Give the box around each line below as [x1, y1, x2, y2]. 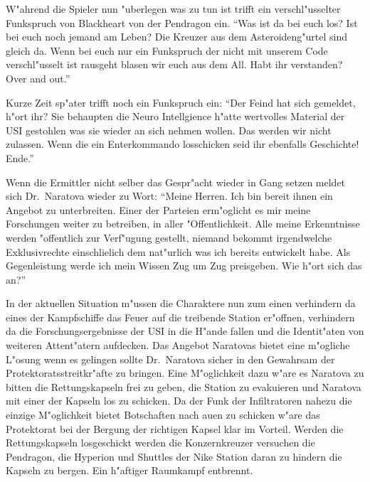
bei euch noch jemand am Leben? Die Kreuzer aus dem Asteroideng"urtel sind [6, 29, 348, 44]
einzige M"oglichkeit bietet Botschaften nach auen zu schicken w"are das [6, 407, 320, 422]
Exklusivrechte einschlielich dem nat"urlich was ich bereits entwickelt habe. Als [6, 244, 351, 259]
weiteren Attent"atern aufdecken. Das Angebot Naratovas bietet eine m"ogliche [6, 338, 350, 353]
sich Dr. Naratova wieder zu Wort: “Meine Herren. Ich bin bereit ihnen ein [6, 188, 333, 203]
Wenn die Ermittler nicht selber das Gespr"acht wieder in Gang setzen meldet [6, 174, 346, 189]
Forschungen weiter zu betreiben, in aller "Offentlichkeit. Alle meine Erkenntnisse [6, 216, 360, 231]
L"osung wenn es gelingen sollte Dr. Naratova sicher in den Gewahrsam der [6, 351, 335, 366]
